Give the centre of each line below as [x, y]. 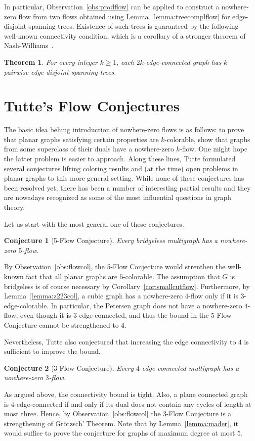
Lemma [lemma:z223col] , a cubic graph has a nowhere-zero [93, 296]
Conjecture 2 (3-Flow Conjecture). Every [69, 367]
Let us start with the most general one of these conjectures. [94, 223]
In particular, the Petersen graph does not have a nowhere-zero [146, 305]
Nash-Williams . [29, 45]
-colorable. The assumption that [171, 276]
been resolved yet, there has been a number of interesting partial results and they [127, 187]
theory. [15, 207]
